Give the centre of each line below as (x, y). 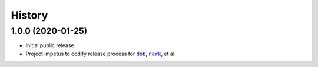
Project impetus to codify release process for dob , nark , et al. (101, 54)
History (29, 15)
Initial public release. (51, 45)
